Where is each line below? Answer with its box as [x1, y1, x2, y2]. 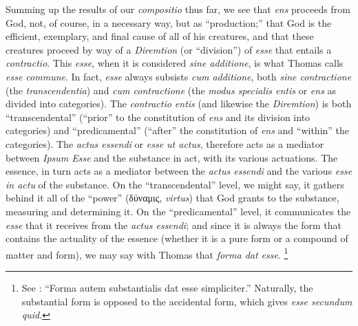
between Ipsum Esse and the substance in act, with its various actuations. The [6, 150, 338, 164]
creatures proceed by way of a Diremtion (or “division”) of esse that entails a [6, 42, 332, 56]
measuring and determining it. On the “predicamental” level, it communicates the [6, 204, 351, 218]
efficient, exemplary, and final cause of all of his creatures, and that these [6, 29, 314, 43]
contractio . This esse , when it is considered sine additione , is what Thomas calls [6, 56, 344, 70]
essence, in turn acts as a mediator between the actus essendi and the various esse [6, 164, 352, 178]
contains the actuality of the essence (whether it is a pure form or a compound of [6, 231, 348, 246]
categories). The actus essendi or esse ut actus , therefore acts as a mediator [6, 136, 324, 151]
